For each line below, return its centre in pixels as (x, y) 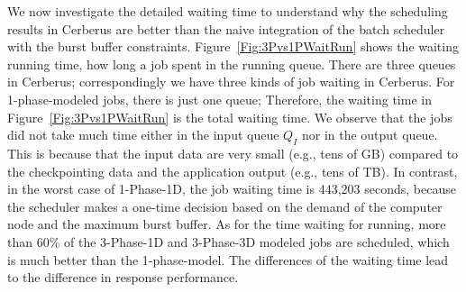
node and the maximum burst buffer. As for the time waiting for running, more (227, 224)
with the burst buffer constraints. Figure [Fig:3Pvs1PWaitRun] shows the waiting (233, 46)
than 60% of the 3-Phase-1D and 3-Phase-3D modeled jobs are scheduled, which (228, 241)
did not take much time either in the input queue (143, 135)
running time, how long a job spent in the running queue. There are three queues (232, 64)
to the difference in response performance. (123, 277)
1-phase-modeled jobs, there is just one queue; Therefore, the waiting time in (219, 99)
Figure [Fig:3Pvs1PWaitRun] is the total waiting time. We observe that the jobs (230, 117)
